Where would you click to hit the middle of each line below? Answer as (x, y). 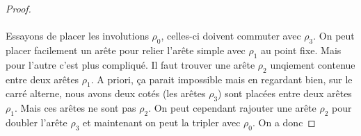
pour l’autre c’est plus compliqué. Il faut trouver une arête (130, 64)
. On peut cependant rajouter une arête (232, 108)
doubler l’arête (37, 122)
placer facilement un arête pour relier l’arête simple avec (126, 50)
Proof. (18, 8)
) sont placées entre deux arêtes (285, 93)
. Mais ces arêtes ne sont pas (75, 108)
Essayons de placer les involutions (77, 36)
